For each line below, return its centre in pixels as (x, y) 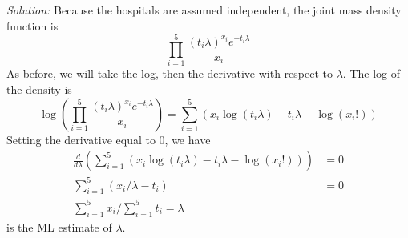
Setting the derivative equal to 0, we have (109, 139)
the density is (39, 89)
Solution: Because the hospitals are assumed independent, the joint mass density (204, 10)
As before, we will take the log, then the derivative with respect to (170, 73)
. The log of (372, 73)
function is (32, 25)
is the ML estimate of (59, 226)
